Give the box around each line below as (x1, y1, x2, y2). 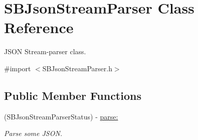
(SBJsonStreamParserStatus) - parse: (4, 111, 118, 121)
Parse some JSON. (4, 128, 63, 138)
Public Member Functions (4, 87, 141, 103)
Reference (4, 17, 74, 38)
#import (4, 63, 31, 73)
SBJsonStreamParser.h (42, 63, 112, 73)
